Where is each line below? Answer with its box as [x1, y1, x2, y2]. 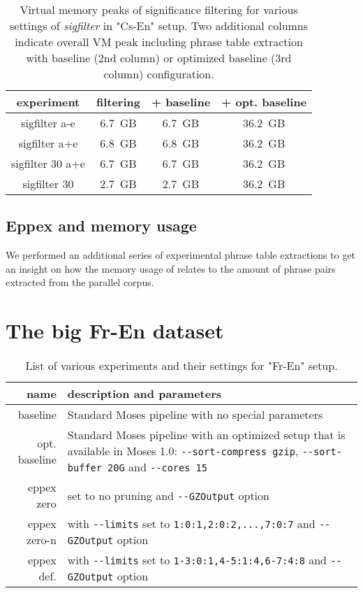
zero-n [27, 531, 57, 548]
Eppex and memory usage [6, 215, 197, 236]
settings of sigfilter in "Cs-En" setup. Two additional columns [9, 17, 309, 34]
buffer [67, 462, 102, 474]
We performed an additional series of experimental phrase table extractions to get [6, 248, 356, 262]
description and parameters [67, 385, 222, 402]
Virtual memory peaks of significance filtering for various [20, 1, 298, 17]
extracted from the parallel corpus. [6, 275, 154, 290]
